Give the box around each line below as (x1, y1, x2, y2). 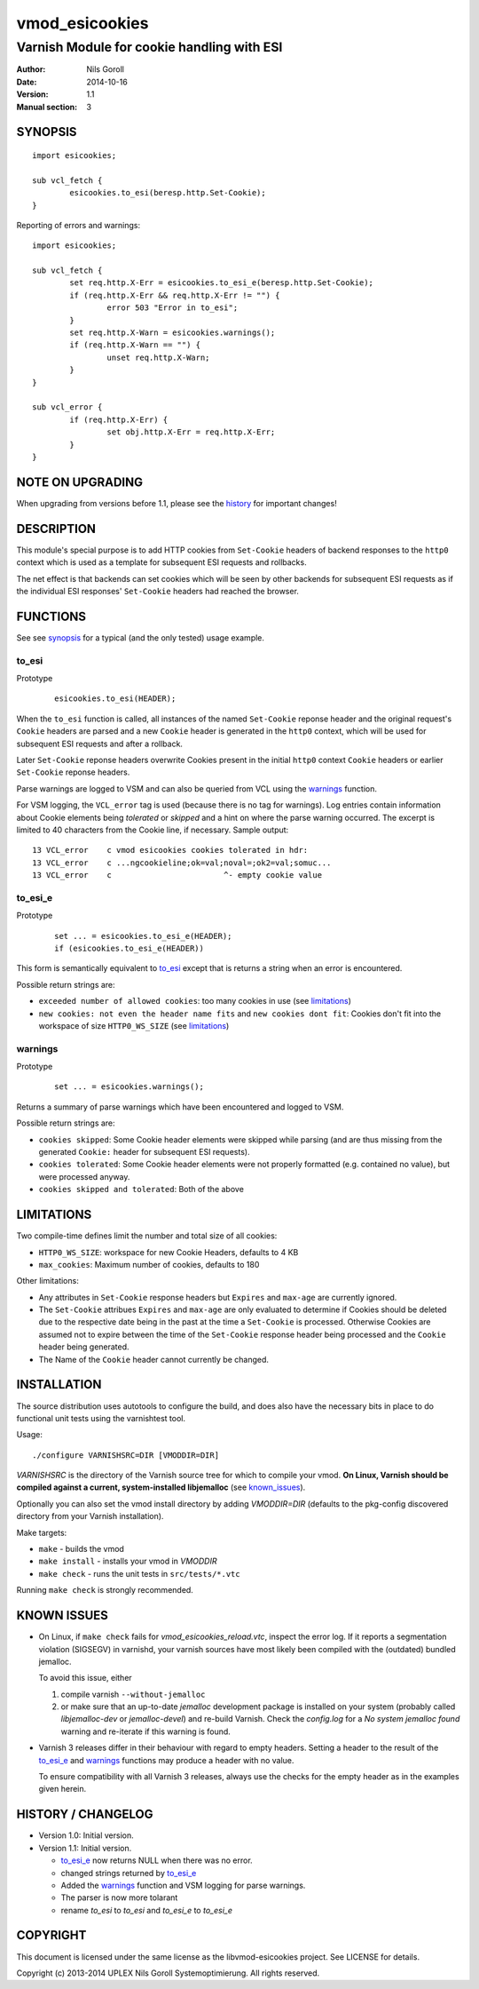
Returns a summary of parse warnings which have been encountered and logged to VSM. (16, 1102, 344, 1112)
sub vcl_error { (32, 402, 103, 412)
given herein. (38, 1784, 87, 1794)
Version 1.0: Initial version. (38, 1830, 135, 1841)
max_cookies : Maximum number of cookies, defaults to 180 (38, 1259, 260, 1269)
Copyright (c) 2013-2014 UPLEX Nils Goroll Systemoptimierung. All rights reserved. (16, 1968, 320, 1978)
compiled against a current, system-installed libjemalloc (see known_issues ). (16, 1482, 306, 1492)
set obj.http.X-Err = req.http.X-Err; (106, 427, 276, 437)
